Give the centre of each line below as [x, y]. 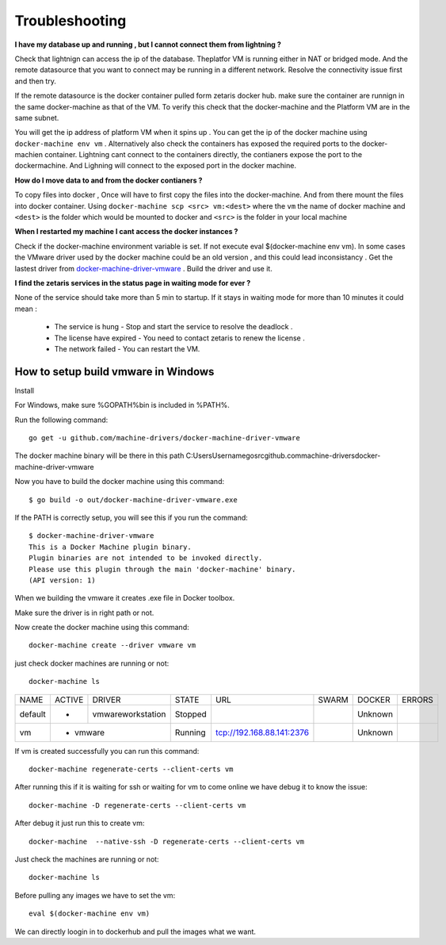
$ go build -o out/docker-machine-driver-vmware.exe [133, 499]
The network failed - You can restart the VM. [127, 348]
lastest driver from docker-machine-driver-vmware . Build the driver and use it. [143, 268]
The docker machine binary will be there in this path [99, 455]
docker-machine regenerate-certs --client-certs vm [131, 769]
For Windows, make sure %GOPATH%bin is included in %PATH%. [122, 405]
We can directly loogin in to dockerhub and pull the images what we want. [135, 932]
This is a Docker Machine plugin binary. [110, 547]
